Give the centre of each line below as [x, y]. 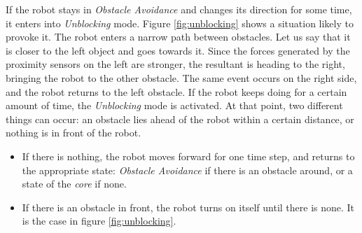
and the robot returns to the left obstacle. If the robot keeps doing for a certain [176, 91]
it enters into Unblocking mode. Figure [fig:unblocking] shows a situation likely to [180, 23]
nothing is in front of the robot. [74, 133]
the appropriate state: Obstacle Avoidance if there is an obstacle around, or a [187, 170]
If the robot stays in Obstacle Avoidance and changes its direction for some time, [179, 9]
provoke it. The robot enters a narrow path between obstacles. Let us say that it [178, 37]
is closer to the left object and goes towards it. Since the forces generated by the [178, 50]
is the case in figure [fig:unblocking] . [99, 221]
